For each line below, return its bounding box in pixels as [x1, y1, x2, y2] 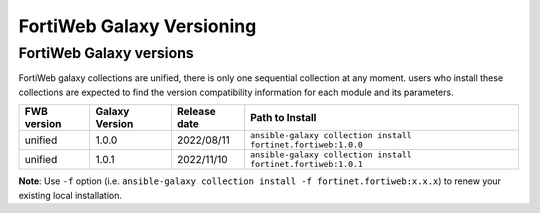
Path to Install [250, 111, 317, 125]
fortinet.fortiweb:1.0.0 [250, 140, 364, 150]
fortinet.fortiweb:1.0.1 [250, 159, 364, 170]
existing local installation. [18, 189, 123, 201]
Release [176, 105, 217, 119]
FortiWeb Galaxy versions [18, 44, 194, 62]
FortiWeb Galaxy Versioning [18, 15, 257, 37]
